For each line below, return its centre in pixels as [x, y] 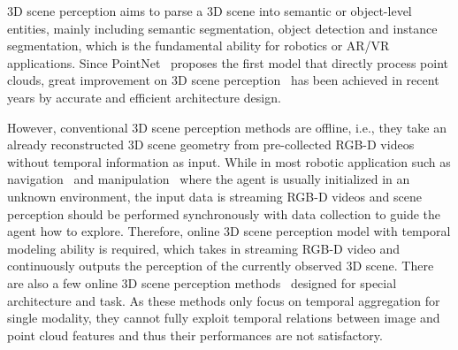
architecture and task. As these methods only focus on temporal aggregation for [224, 300]
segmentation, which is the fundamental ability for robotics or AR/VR [198, 46]
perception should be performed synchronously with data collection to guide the [224, 213]
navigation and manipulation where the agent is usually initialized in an [209, 179]
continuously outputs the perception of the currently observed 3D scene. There [221, 266]
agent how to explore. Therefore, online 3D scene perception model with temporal [229, 231]
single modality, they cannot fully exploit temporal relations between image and [224, 318]
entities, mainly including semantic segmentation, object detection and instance [222, 28]
